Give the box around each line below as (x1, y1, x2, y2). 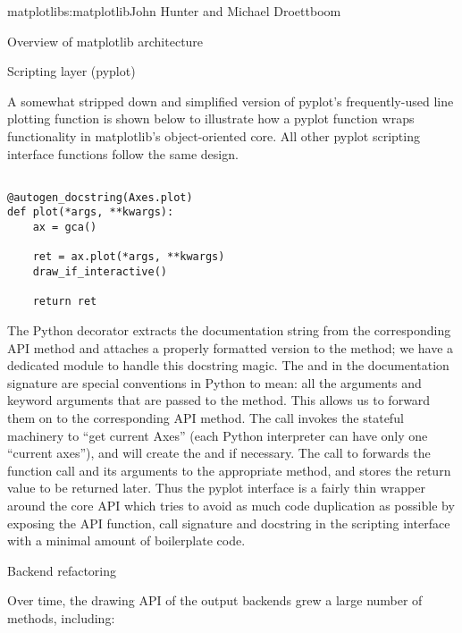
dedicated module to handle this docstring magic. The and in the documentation (7, 356, 449, 375)
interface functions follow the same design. (7, 144, 239, 163)
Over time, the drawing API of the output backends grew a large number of (7, 591, 423, 610)
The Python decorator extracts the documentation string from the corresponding (7, 321, 451, 340)
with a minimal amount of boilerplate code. (7, 531, 246, 550)
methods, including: (7, 608, 115, 627)
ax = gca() (32, 221, 97, 234)
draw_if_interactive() (32, 266, 167, 279)
